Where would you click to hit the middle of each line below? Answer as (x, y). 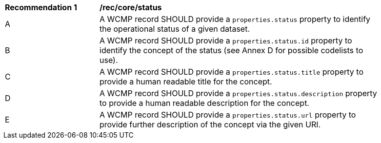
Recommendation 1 (41, 7)
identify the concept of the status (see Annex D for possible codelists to (231, 50)
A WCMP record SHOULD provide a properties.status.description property (238, 93)
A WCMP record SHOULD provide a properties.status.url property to (228, 115)
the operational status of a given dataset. (175, 29)
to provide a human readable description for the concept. (204, 103)
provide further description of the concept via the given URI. (210, 124)
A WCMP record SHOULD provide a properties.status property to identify (235, 19)
